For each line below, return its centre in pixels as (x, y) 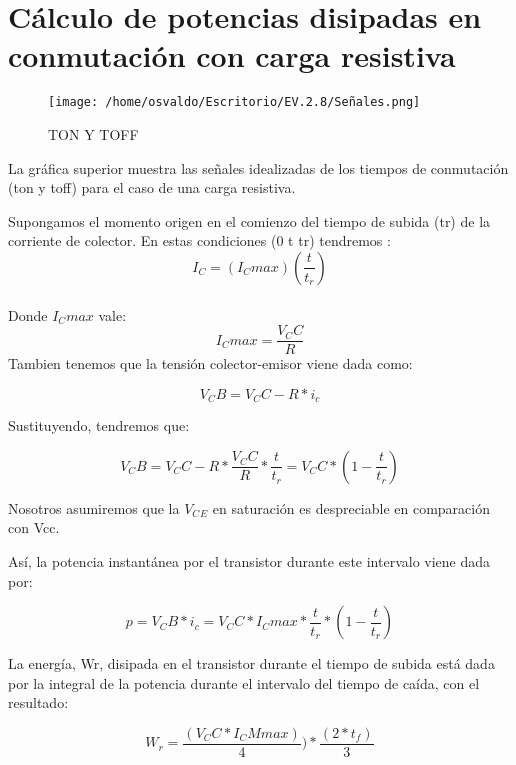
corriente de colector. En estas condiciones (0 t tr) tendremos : (199, 240)
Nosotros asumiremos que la (94, 507)
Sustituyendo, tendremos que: (99, 425)
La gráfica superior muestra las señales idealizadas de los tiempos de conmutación (258, 167)
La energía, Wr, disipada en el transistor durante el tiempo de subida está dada (251, 663)
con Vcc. (34, 527)
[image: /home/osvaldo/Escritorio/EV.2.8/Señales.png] (234, 102)
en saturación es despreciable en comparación (351, 507)
